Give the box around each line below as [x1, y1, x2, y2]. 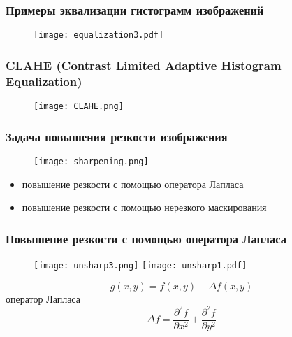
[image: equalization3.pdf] [34, 30, 164, 41]
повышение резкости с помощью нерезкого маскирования [22, 200, 267, 215]
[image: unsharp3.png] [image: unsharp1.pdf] [34, 260, 247, 271]
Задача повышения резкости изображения [6, 127, 228, 145]
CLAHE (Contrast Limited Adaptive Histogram [6, 56, 282, 73]
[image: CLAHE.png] [34, 101, 124, 112]
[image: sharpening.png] [34, 156, 149, 166]
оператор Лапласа [6, 291, 80, 306]
